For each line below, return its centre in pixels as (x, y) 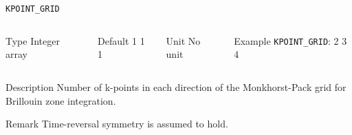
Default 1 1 (121, 40)
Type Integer (33, 40)
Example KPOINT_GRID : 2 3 (290, 40)
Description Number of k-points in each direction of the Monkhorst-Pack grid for (176, 86)
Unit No (183, 40)
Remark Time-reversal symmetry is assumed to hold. (117, 124)
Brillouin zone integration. (61, 100)
